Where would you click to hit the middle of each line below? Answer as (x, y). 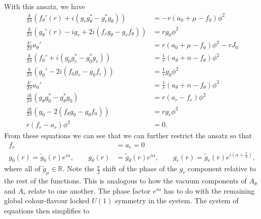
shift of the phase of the (140, 168)
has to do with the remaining (209, 190)
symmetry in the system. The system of (177, 200)
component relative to (222, 168)
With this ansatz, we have (45, 6)
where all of (22, 168)
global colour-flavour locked (47, 200)
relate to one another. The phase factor (89, 190)
